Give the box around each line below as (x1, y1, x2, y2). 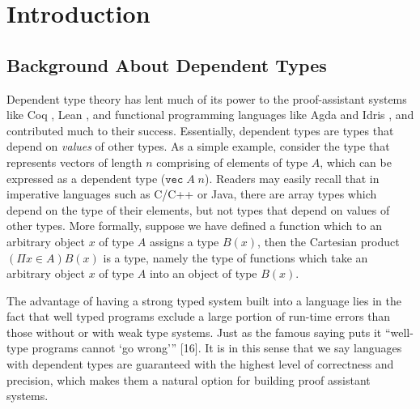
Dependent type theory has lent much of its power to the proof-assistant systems (6, 90, 407, 107)
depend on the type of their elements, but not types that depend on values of (6, 201, 390, 218)
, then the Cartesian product (257, 232, 400, 249)
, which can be (320, 153, 392, 170)
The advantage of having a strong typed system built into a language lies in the (6, 292, 402, 309)
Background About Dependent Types (6, 52, 327, 77)
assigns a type (149, 232, 219, 249)
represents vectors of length (6, 153, 142, 170)
